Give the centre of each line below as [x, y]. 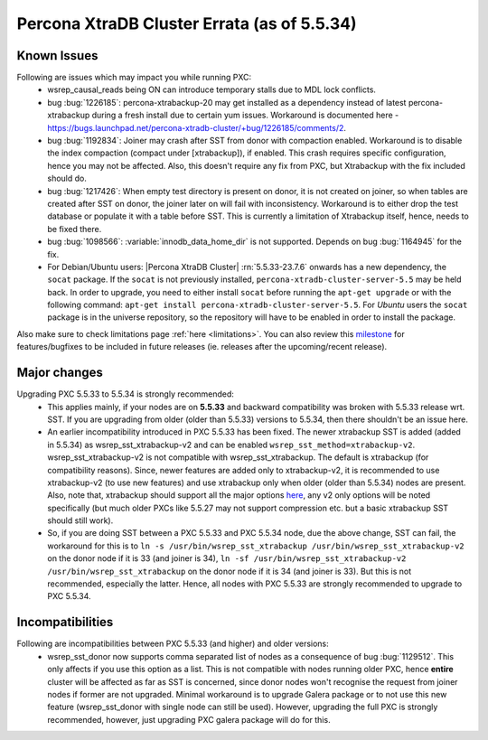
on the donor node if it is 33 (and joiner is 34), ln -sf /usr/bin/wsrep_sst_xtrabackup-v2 [227, 558]
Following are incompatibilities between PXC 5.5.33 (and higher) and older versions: [173, 644]
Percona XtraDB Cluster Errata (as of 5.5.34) [187, 23]
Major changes [60, 373]
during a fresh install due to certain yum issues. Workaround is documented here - [245, 115]
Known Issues [57, 56]
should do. [67, 178]
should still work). [80, 520]
